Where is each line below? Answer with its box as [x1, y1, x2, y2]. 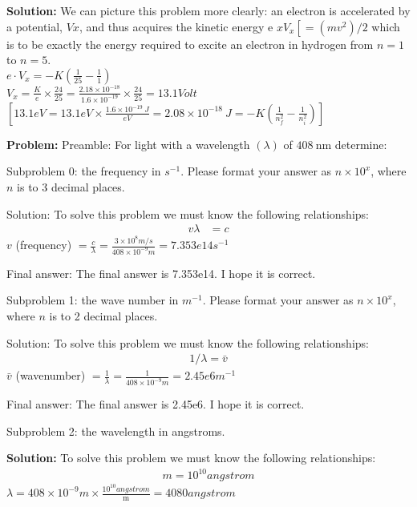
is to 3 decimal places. [17, 178, 125, 195]
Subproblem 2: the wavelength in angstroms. [6, 422, 225, 439]
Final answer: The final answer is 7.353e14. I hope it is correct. [6, 264, 316, 281]
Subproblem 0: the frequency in [6, 163, 161, 179]
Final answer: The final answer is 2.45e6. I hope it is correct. [6, 396, 305, 412]
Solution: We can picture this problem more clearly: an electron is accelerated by [6, 2, 411, 18]
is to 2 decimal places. [49, 308, 158, 324]
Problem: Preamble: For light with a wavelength [6, 135, 250, 152]
